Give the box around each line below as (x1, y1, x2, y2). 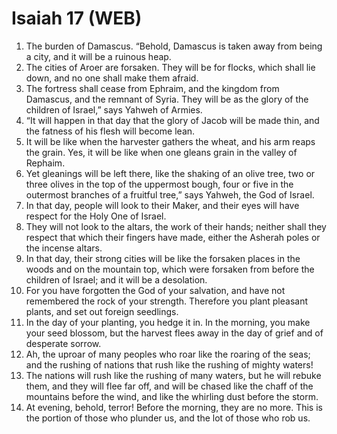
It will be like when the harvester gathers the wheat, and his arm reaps (25, 135, 316, 147)
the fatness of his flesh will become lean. (25, 125, 196, 137)
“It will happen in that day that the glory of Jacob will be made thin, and (25, 114, 320, 126)
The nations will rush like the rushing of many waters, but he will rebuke (25, 369, 322, 381)
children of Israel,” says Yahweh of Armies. (25, 103, 203, 116)
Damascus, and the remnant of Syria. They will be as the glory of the (25, 93, 309, 105)
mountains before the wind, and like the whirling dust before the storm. (25, 390, 319, 402)
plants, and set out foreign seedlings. (25, 305, 179, 317)
